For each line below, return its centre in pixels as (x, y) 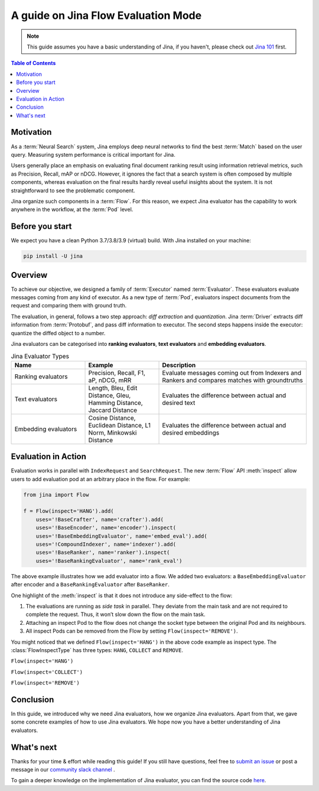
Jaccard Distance (113, 410)
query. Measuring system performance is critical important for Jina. (93, 154)
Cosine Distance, (112, 418)
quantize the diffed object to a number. (58, 333)
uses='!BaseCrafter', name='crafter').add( (100, 519)
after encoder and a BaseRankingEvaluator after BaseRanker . (90, 585)
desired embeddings (191, 433)
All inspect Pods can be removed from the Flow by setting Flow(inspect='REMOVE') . (132, 631)
